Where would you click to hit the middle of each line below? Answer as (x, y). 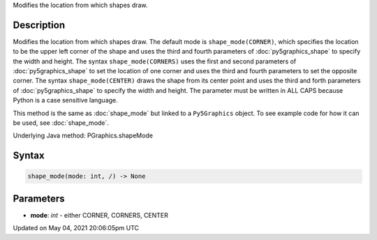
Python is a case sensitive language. (65, 100)
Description (39, 25)
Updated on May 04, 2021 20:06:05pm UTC (76, 228)
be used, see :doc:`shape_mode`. (61, 123)
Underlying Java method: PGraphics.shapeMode (83, 135)
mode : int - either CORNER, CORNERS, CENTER (99, 215)
